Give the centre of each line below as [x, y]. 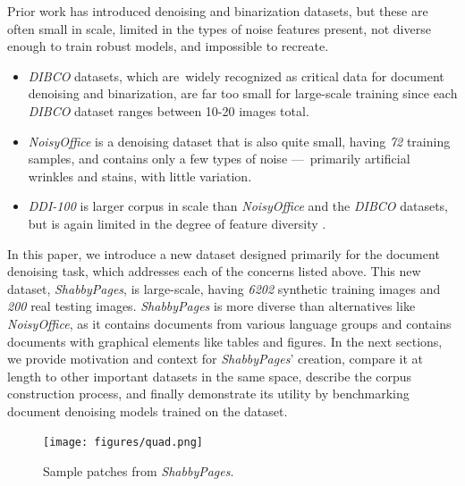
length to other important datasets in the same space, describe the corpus [210, 376]
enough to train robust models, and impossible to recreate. [168, 46]
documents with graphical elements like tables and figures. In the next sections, [225, 341]
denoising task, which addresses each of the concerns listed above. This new [214, 271]
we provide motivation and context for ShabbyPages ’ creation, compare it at [215, 359]
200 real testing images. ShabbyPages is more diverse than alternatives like [211, 306]
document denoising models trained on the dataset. [148, 411]
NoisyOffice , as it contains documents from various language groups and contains [229, 323]
